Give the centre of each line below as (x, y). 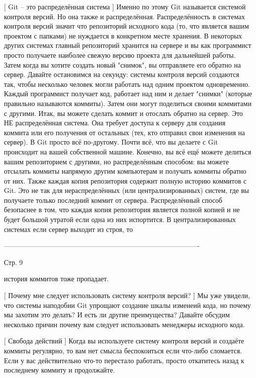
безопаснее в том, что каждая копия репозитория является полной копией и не (122, 209)
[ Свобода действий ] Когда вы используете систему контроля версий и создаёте (124, 341)
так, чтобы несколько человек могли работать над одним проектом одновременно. (127, 84)
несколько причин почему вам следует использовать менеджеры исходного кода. (125, 324)
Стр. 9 (13, 262)
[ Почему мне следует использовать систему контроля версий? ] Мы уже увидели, (127, 295)
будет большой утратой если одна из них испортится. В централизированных (120, 219)
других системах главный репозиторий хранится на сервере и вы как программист (128, 45)
